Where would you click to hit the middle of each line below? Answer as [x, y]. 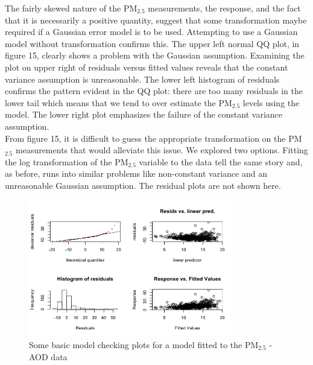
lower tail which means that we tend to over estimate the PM [119, 102]
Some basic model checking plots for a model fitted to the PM [144, 345]
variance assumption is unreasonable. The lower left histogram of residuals [142, 79]
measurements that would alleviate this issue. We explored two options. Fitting [162, 150]
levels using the [271, 102]
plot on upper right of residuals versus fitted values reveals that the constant [147, 67]
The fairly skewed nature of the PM [71, 8]
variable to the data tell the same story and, [221, 161]
